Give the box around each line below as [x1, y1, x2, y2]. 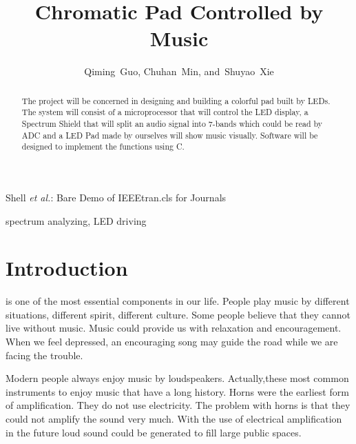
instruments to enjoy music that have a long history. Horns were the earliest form [6, 384, 349, 398]
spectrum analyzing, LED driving [6, 213, 147, 228]
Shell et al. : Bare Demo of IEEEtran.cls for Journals [6, 190, 227, 204]
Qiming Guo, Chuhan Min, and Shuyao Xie [84, 64, 274, 79]
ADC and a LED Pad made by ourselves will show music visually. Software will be [21, 129, 318, 141]
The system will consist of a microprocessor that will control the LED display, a [21, 106, 308, 118]
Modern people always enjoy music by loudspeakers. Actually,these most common [6, 371, 349, 385]
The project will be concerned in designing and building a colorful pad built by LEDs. [21, 94, 331, 106]
